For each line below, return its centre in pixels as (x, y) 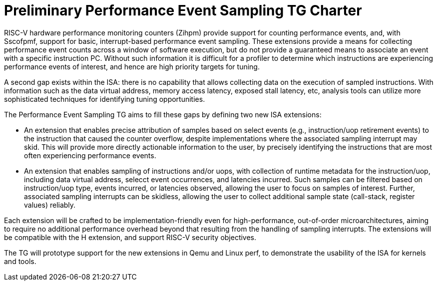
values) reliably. (50, 205)
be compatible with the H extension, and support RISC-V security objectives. (130, 237)
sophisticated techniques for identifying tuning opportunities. (105, 99)
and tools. (20, 261)
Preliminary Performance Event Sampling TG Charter (183, 10)
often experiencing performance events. (90, 155)
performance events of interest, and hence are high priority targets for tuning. (132, 66)
